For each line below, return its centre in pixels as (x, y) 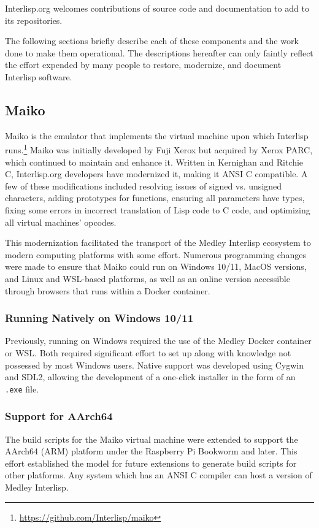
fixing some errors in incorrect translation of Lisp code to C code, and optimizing (158, 209)
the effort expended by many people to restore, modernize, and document (143, 65)
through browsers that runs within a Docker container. (108, 290)
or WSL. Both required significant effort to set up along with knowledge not (148, 352)
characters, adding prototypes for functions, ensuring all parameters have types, (155, 198)
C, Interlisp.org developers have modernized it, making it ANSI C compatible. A (156, 174)
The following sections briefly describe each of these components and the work (152, 41)
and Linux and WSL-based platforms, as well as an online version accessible (148, 278)
